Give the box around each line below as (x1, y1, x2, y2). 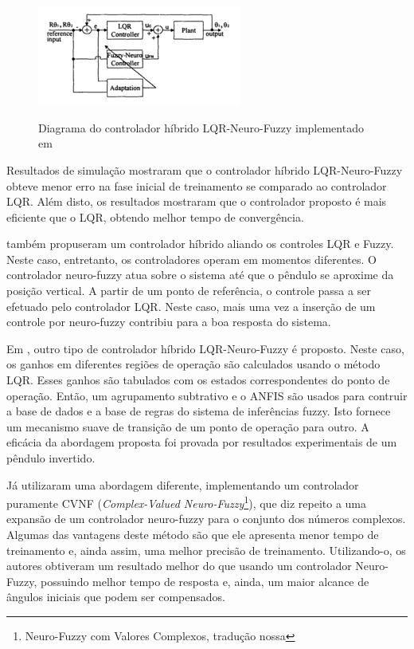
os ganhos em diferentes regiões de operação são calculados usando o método (6, 356, 381, 372)
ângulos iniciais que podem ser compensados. (6, 588, 225, 605)
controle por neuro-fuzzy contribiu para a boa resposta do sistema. (6, 313, 331, 330)
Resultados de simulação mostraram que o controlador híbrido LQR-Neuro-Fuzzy (6, 161, 403, 178)
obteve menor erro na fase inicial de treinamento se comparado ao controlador (6, 177, 387, 194)
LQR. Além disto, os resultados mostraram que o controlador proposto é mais (6, 193, 387, 210)
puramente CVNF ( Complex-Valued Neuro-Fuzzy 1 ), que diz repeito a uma (6, 493, 367, 511)
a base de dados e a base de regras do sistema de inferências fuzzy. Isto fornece (6, 403, 391, 419)
